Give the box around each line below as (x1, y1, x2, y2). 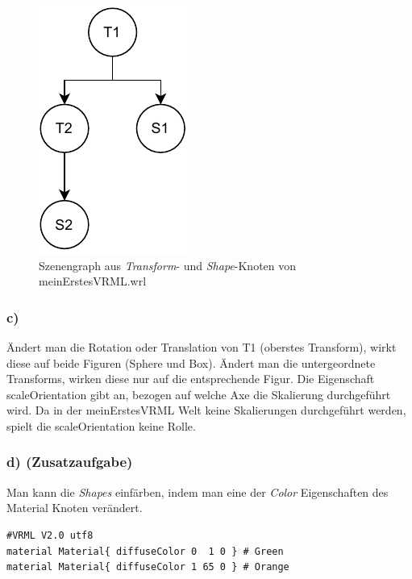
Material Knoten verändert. (6, 499, 143, 516)
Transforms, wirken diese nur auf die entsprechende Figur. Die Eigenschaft (6, 370, 375, 387)
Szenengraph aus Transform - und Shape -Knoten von (39, 256, 297, 273)
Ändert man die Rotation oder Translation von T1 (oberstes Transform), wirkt (6, 339, 397, 355)
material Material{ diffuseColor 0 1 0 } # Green (6, 545, 284, 557)
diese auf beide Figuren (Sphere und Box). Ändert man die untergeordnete (6, 354, 376, 371)
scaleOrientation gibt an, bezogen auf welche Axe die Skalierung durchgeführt (6, 385, 391, 402)
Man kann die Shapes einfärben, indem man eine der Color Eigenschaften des (6, 483, 389, 500)
